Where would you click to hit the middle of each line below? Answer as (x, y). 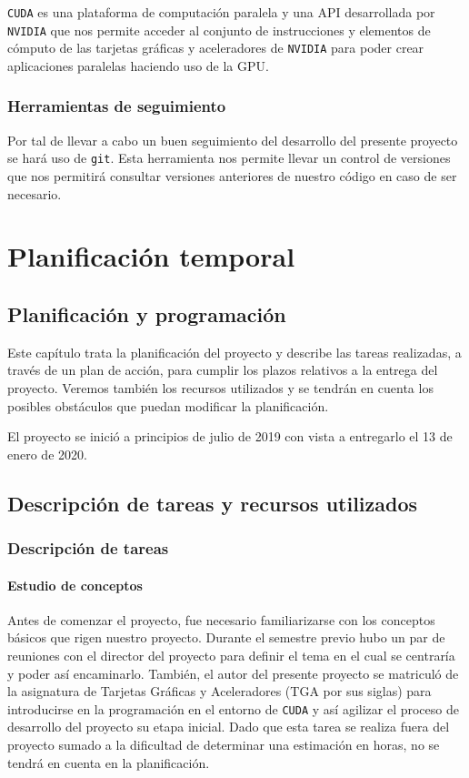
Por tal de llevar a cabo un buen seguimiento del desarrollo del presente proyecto (233, 140)
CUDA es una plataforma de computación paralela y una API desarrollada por (221, 12)
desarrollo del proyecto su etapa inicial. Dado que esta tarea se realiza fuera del (229, 727)
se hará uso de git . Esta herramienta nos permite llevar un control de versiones (229, 158)
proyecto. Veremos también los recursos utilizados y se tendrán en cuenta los (220, 387)
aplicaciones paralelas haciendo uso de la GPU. (138, 65)
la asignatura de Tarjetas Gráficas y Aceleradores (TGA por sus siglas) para (220, 691)
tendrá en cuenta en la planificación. (109, 762)
